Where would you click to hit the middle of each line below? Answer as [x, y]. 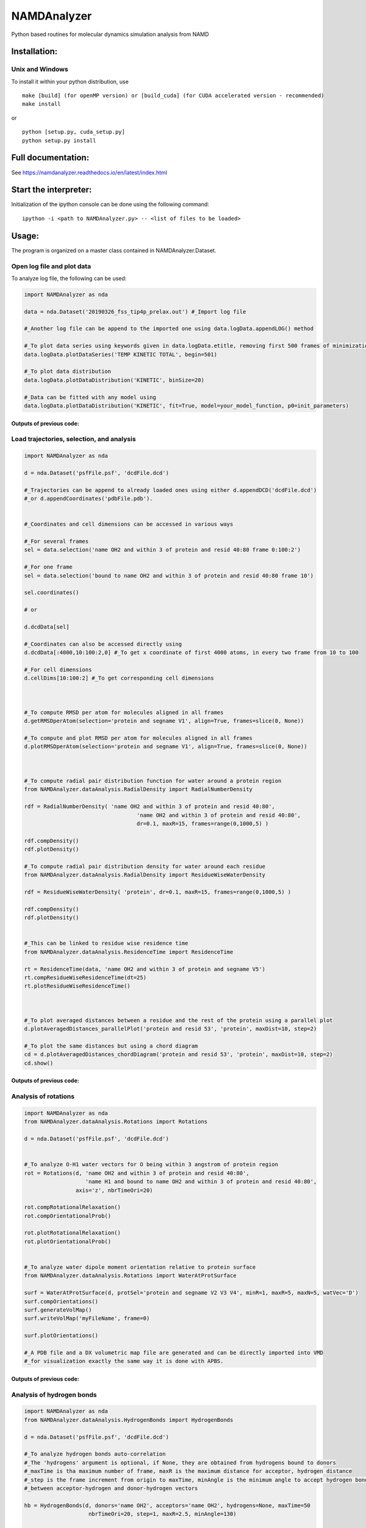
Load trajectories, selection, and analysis [74, 439]
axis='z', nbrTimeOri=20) [114, 1190]
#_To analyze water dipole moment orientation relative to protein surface [140, 1267]
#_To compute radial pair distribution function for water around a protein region [153, 781]
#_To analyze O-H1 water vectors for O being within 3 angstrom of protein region [151, 1165]
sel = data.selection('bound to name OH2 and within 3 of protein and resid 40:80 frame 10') [169, 575]
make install [41, 104]
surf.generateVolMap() [58, 1310]
